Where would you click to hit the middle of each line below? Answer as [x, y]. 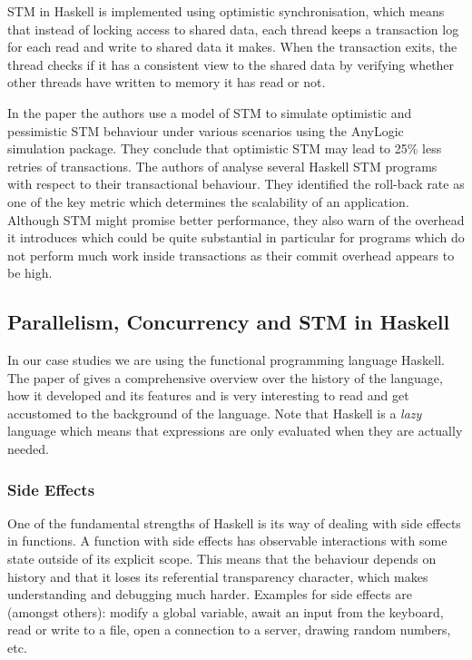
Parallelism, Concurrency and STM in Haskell [229, 322]
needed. [28, 449]
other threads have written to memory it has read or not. [167, 82]
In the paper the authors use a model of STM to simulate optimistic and [210, 112]
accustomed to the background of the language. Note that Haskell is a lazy [215, 413]
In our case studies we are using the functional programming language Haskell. [226, 360]
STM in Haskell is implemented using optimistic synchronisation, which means [226, 11]
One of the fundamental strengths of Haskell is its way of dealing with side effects [234, 522]
